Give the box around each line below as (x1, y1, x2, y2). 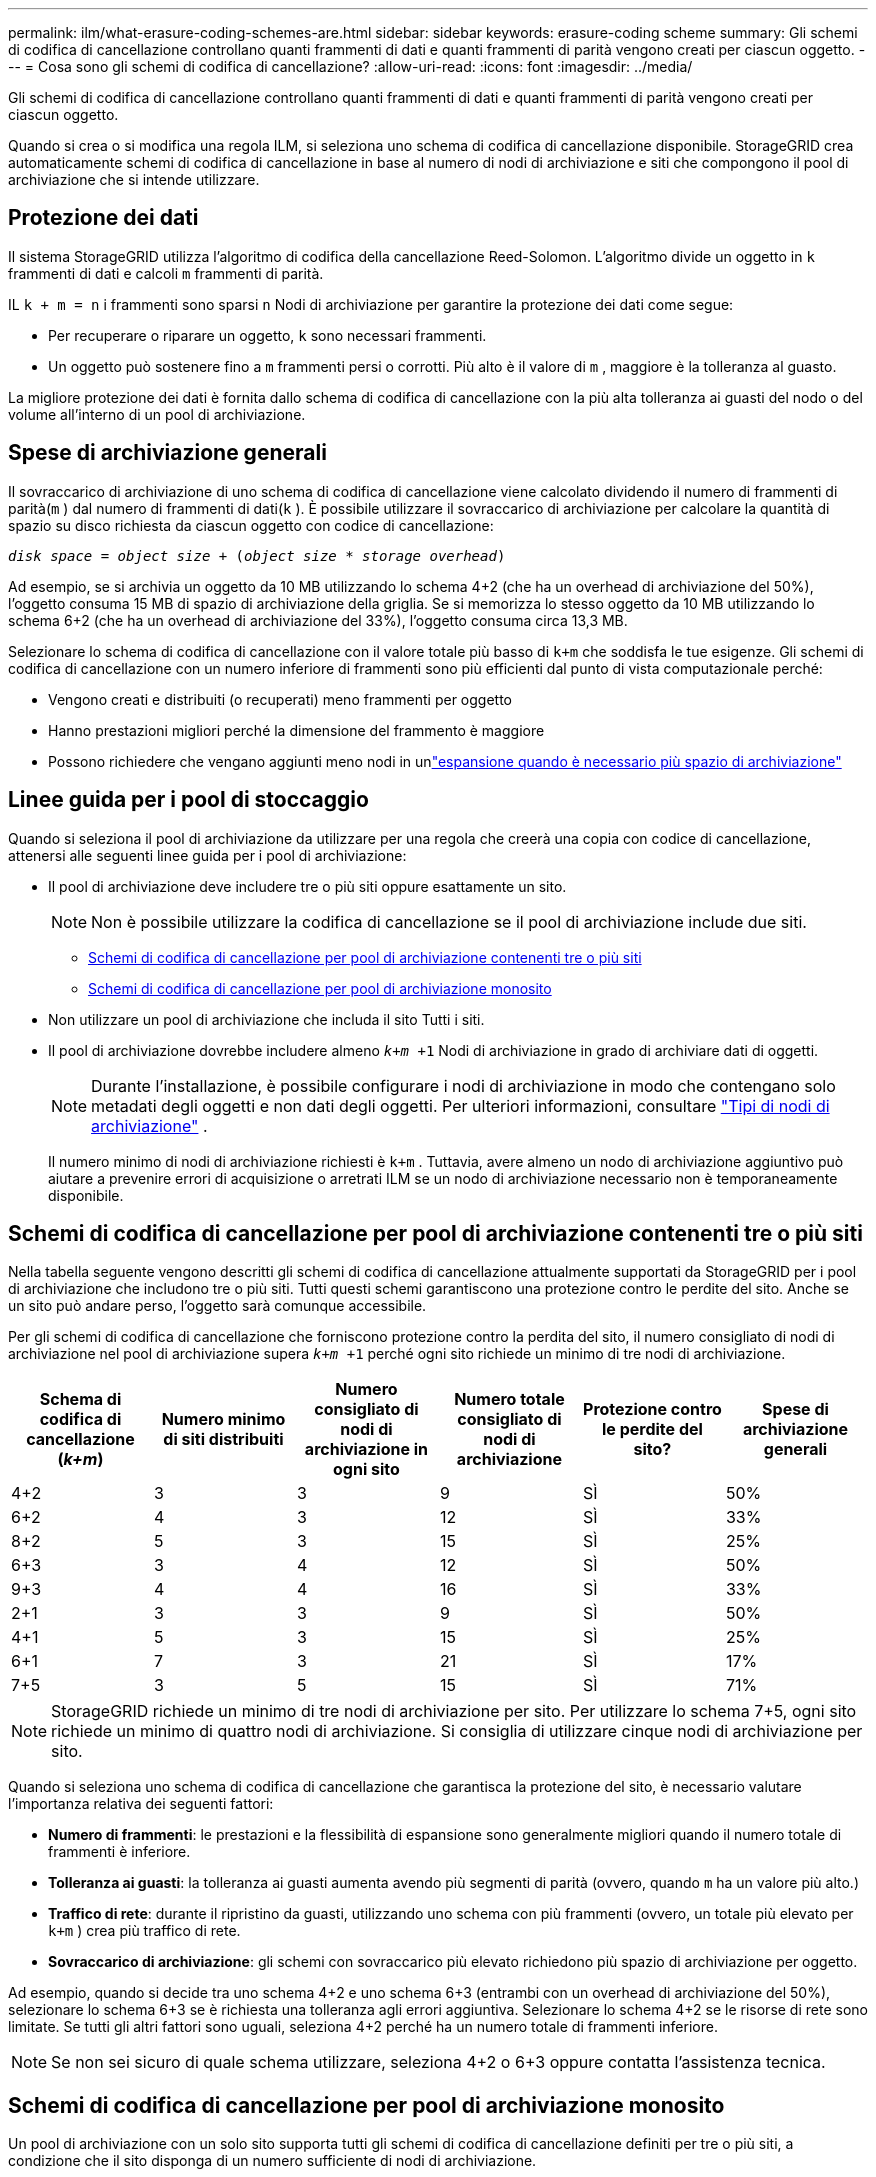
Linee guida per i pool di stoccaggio (8, 787, 369, 813)
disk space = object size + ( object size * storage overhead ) (8, 547, 506, 564)
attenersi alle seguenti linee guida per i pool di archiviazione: (8, 846, 407, 864)
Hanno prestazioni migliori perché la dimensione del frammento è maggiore (48, 721, 545, 739)
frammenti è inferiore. (48, 1843, 191, 1861)
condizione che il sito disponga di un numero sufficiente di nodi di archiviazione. (8, 2152, 537, 2170)
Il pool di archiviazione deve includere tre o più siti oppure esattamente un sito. (48, 877, 567, 895)
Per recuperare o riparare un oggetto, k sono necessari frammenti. (48, 326, 487, 344)
